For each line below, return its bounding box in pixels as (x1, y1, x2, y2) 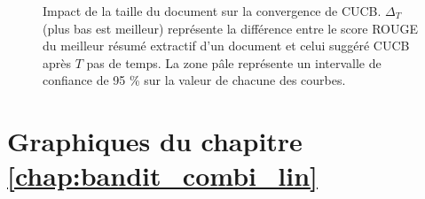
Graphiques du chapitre (7, 123, 303, 159)
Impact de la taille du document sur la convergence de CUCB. (43, 2, 382, 19)
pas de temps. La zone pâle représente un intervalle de (86, 53, 382, 72)
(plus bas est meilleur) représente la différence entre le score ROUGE (43, 19, 418, 37)
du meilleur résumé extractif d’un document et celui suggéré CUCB (43, 36, 410, 55)
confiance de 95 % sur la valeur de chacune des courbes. (43, 71, 346, 89)
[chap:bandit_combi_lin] (7, 157, 319, 194)
